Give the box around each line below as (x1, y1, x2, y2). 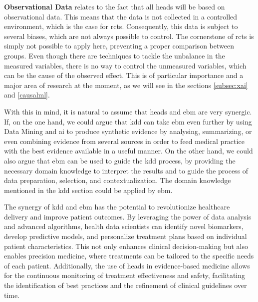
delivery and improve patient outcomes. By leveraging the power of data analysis (4, 211, 252, 221)
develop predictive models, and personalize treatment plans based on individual (4, 231, 247, 241)
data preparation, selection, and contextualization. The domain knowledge (4, 175, 231, 185)
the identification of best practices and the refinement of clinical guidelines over (4, 280, 247, 290)
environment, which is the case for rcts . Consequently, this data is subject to (4, 21, 238, 31)
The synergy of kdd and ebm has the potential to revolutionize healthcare (4, 201, 230, 212)
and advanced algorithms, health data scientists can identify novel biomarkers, (4, 221, 244, 231)
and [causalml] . (4, 89, 50, 100)
